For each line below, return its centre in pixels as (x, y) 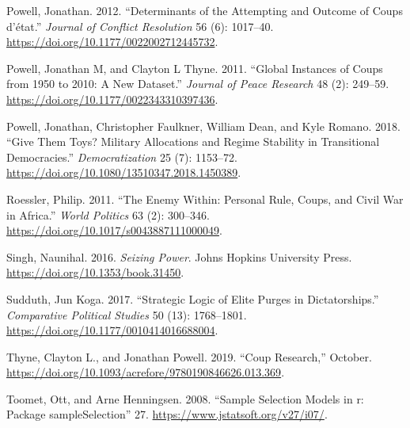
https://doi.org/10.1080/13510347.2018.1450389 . (124, 172)
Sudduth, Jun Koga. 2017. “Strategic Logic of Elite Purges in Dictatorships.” (193, 298)
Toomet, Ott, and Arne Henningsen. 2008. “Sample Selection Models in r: (185, 398)
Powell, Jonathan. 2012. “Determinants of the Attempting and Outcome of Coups (205, 10)
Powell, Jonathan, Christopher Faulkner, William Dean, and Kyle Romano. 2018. (203, 126)
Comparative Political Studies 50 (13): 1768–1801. (127, 314)
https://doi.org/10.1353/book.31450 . (95, 272)
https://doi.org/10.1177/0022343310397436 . (112, 99)
